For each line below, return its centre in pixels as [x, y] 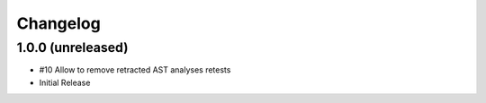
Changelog [58, 23]
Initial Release [65, 82]
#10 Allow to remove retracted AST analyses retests [135, 70]
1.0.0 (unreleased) [72, 47]
